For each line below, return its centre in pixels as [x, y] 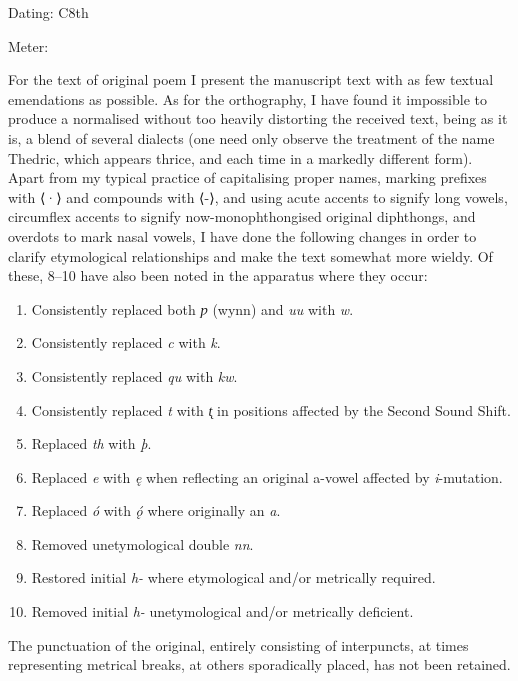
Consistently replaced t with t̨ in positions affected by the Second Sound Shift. [271, 409]
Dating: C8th [48, 12]
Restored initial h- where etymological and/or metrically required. [233, 577]
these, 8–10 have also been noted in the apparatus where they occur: [218, 275]
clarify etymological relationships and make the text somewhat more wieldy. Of [250, 255]
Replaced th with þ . [91, 443]
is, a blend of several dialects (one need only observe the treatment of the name [251, 137]
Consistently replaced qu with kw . [134, 375]
